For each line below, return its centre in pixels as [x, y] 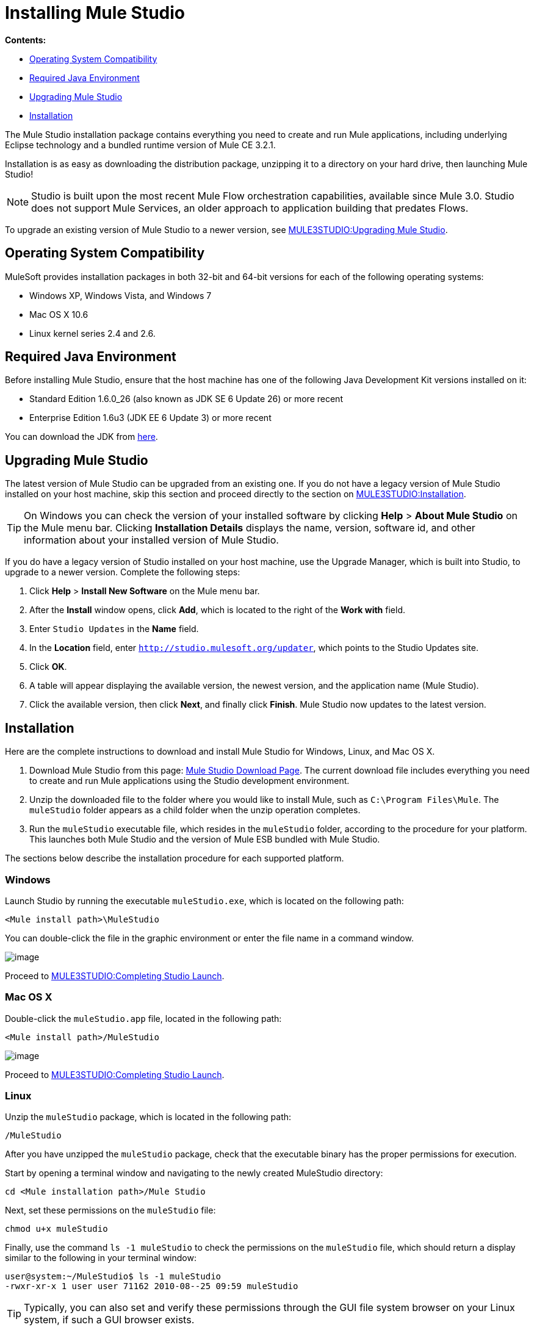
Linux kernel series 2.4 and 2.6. [92, 333]
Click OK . [48, 667]
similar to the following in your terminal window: [101, 1258]
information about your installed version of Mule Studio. [151, 540]
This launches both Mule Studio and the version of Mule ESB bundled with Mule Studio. [205, 839]
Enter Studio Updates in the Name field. [114, 629]
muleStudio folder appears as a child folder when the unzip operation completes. [195, 810]
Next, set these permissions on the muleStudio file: [110, 1210]
